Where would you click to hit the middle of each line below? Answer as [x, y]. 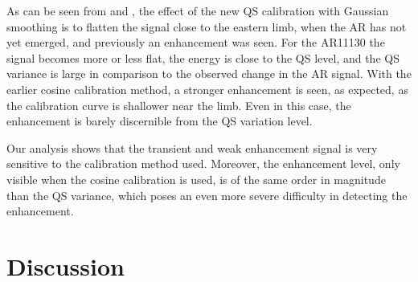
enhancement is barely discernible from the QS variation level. [160, 121]
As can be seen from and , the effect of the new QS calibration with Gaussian [198, 10]
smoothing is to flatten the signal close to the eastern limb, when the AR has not [207, 26]
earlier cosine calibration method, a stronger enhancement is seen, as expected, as [207, 89]
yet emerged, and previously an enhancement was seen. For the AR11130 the [196, 42]
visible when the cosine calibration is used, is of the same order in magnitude [196, 179]
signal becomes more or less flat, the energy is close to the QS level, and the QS [203, 57]
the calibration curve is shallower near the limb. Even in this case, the [179, 105]
